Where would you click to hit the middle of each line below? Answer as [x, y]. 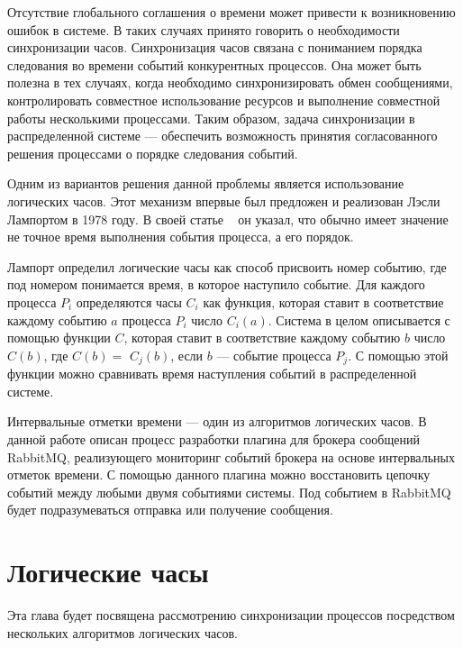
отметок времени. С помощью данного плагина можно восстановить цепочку [219, 475]
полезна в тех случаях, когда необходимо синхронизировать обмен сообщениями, [230, 82]
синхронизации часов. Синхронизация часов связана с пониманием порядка [215, 47]
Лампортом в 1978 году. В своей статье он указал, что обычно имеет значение [228, 219]
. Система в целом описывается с [359, 319]
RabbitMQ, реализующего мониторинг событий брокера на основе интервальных [231, 456]
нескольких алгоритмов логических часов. [123, 632]
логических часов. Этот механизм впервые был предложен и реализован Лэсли [224, 201]
